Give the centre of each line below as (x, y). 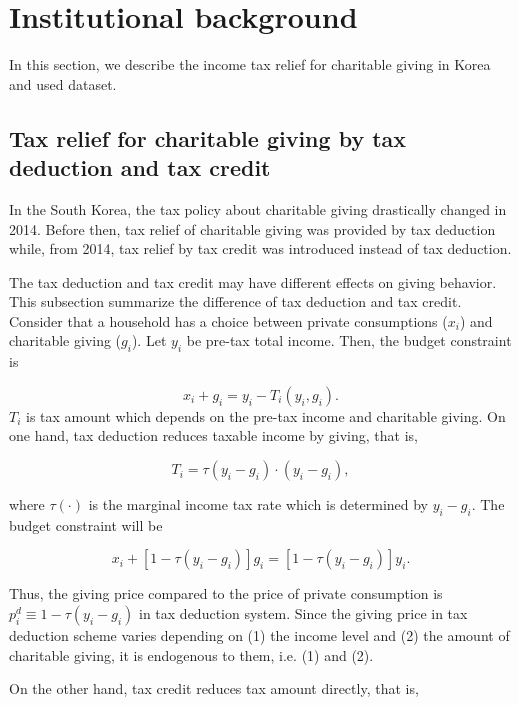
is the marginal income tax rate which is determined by (258, 504)
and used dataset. (63, 83)
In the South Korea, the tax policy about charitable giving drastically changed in (258, 208)
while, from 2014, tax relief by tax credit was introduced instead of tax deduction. (260, 248)
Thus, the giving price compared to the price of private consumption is (226, 593)
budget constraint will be (86, 524)
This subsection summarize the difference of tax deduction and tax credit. (235, 301)
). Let (149, 340)
